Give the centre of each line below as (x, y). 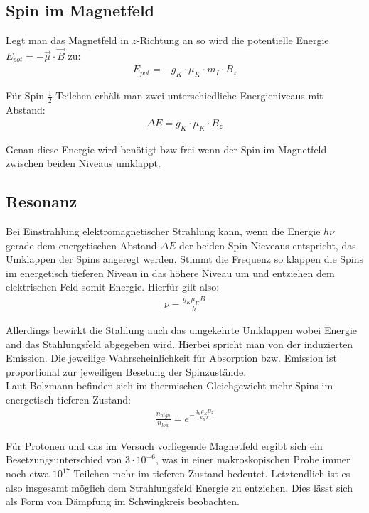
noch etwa (28, 474)
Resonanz (42, 201)
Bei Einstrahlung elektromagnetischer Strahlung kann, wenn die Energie (163, 231)
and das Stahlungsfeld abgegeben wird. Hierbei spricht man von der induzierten (180, 344)
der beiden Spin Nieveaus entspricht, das (267, 245)
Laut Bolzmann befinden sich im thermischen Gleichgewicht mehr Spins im (170, 385)
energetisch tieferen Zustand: (69, 399)
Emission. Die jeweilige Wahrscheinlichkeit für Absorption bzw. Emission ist (171, 358)
